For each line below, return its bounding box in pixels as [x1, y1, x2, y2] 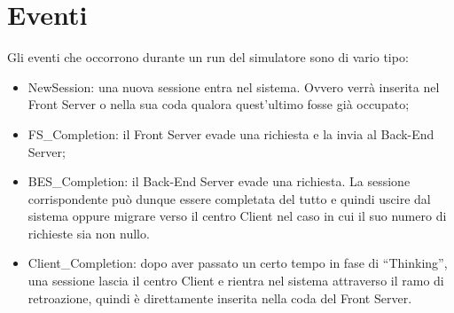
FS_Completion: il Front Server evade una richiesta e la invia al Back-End [27, 124, 434, 143]
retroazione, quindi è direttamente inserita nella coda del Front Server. [27, 288, 412, 307]
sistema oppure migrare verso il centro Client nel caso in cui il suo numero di [27, 207, 447, 225]
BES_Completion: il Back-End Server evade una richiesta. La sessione [27, 172, 411, 191]
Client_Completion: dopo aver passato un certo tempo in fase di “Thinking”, [27, 254, 448, 272]
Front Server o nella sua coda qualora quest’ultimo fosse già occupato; [27, 95, 410, 113]
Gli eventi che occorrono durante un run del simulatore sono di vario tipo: [7, 48, 409, 67]
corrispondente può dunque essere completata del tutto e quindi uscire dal [27, 189, 431, 207]
